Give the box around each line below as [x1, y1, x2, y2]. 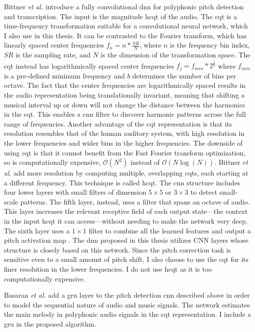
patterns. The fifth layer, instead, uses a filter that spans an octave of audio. [20, 196, 250, 206]
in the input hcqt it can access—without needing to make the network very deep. [4, 216, 248, 226]
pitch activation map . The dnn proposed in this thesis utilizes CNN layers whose [4, 235, 249, 245]
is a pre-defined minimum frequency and [4, 70, 125, 80]
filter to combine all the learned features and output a [88, 225, 251, 235]
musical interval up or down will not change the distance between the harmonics [4, 99, 245, 109]
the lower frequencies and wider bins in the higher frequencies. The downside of [4, 137, 243, 148]
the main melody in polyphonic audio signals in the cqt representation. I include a [4, 309, 251, 319]
